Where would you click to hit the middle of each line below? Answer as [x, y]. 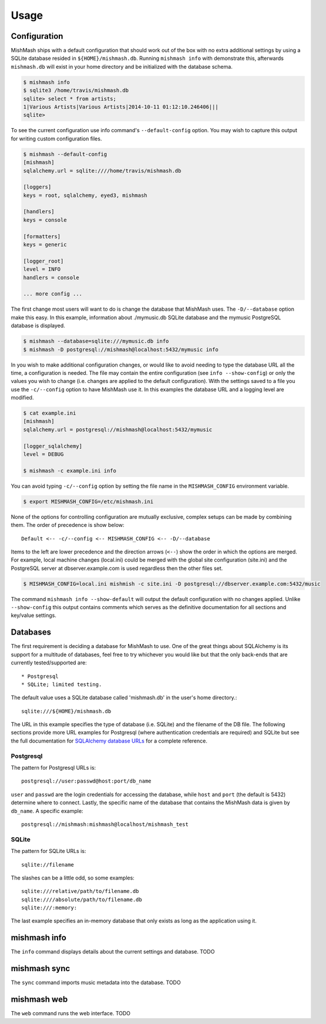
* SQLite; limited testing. [62, 684]
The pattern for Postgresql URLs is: [53, 768]
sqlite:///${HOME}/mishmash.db [66, 711]
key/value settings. [34, 615]
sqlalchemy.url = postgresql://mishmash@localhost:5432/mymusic [118, 429]
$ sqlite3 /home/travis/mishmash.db [76, 90]
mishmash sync [41, 968]
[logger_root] [43, 261]
